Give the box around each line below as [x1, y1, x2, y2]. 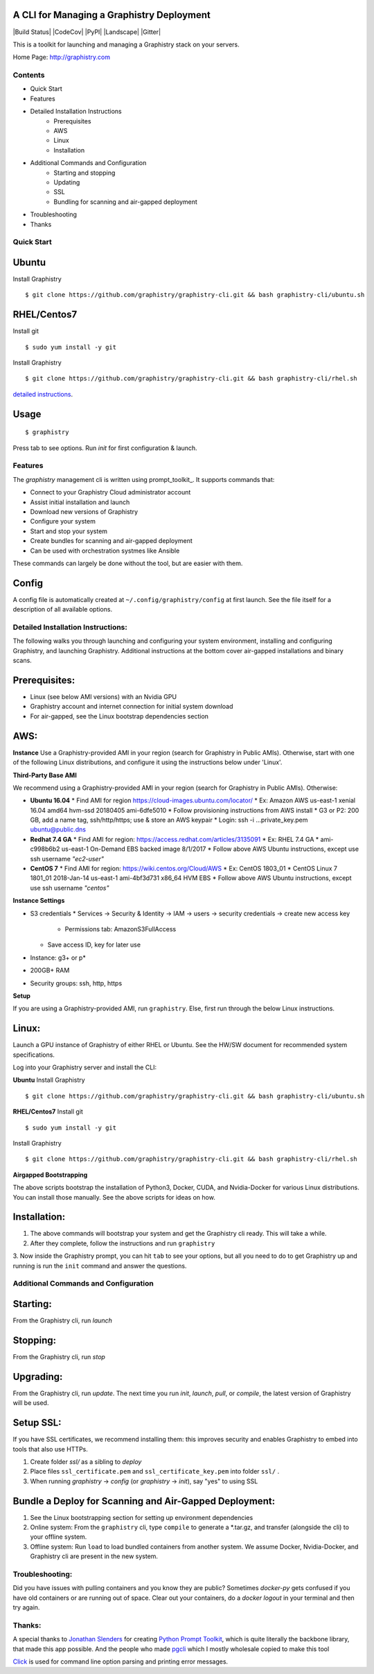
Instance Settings [12, 897, 65, 905]
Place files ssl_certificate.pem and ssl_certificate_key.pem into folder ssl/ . [30, 1467, 280, 1476]
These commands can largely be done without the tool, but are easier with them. [12, 559, 243, 567]
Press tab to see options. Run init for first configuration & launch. [12, 444, 197, 452]
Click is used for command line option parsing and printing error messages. [12, 1657, 229, 1666]
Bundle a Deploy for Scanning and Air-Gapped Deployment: [12, 1495, 276, 1507]
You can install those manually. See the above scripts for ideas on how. [12, 1193, 216, 1201]
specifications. [12, 1051, 55, 1059]
